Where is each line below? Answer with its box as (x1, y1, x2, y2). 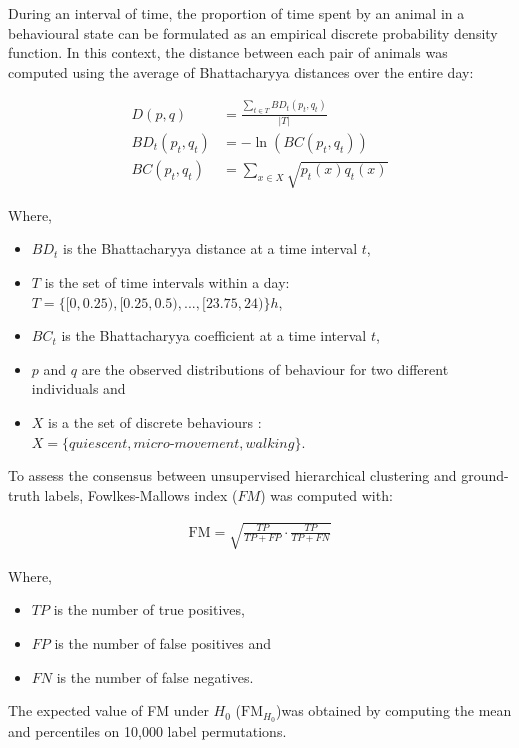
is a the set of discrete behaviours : (48, 411, 262, 432)
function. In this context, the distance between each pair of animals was (8, 42, 448, 63)
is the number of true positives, (53, 599, 245, 620)
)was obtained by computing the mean (275, 700, 512, 721)
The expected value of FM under (8, 700, 209, 721)
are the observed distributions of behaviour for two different (81, 358, 449, 379)
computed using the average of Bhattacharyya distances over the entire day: (8, 61, 474, 82)
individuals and (31, 378, 126, 399)
